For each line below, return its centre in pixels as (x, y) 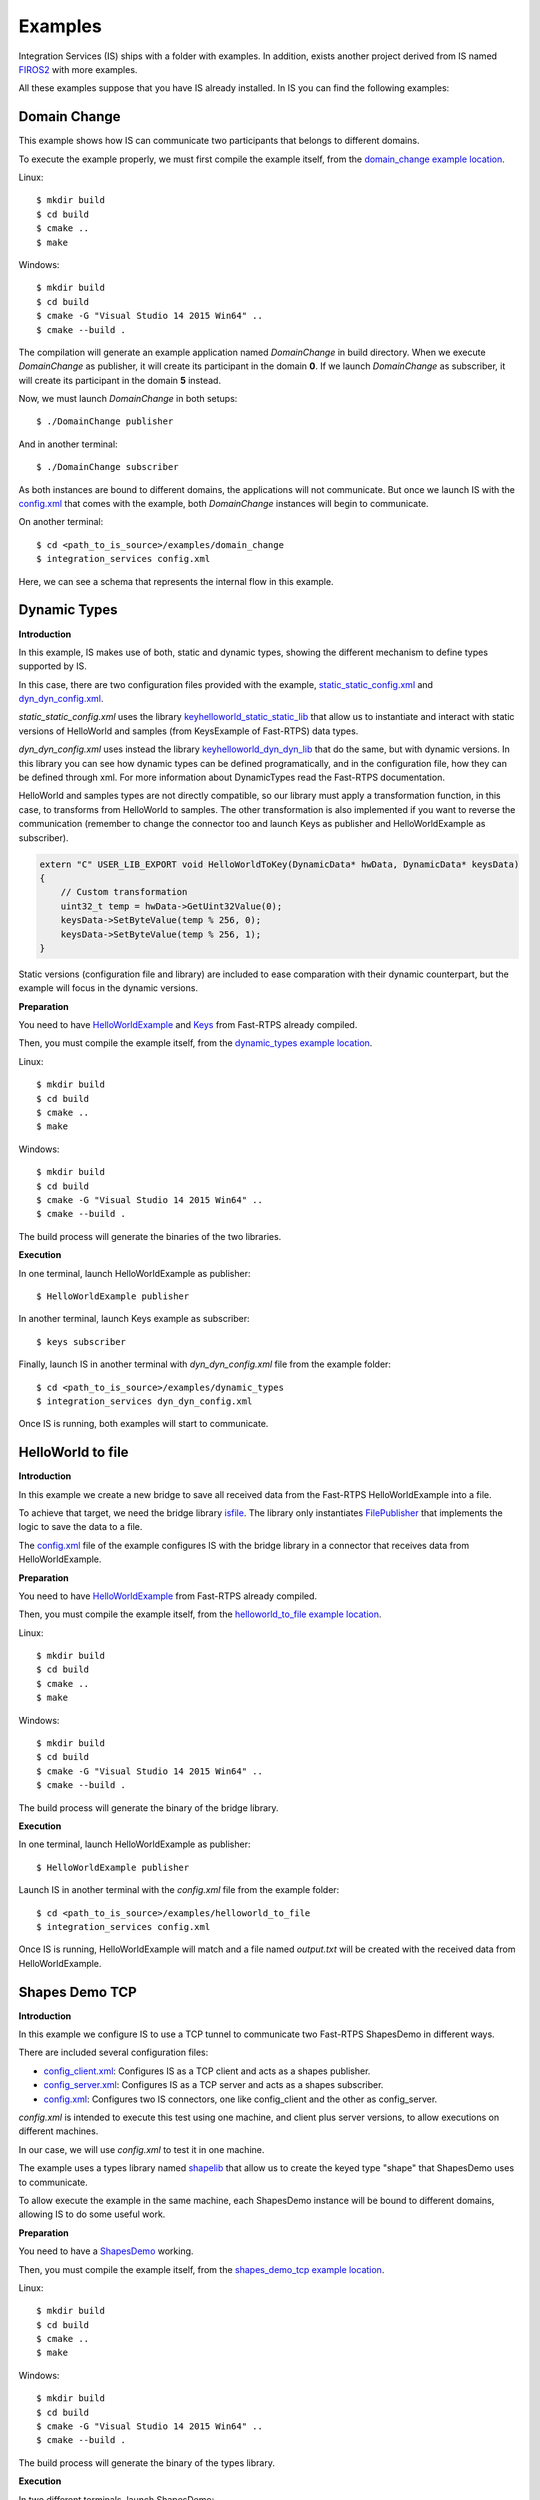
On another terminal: (61, 522)
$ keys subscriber (81, 1341)
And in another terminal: (68, 444)
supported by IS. (52, 666)
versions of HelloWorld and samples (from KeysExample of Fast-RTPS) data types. (188, 731)
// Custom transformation (124, 892)
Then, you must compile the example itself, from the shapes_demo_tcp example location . (201, 2269)
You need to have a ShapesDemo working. (106, 2251)
